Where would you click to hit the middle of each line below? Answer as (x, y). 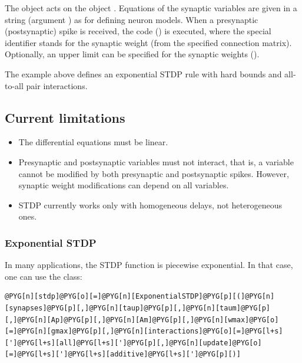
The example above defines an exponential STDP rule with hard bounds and (143, 73)
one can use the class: (44, 276)
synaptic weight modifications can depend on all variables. (124, 185)
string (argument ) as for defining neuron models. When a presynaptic (132, 19)
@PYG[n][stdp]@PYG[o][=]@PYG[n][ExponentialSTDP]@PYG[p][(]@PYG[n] (140, 297)
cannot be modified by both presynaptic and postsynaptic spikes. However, (154, 173)
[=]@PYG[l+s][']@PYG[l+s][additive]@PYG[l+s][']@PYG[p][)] (123, 354)
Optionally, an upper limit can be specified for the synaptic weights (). (132, 54)
